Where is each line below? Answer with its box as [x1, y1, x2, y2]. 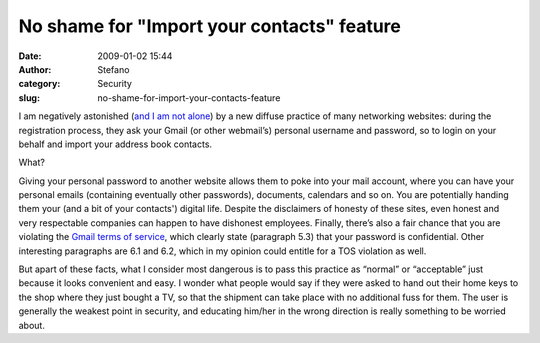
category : [18, 78, 61, 90]
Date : [18, 50, 42, 62]
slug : [18, 91, 40, 104]
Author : [18, 63, 52, 75]
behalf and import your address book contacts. [18, 138, 213, 150]
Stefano [97, 63, 130, 75]
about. [18, 319, 45, 331]
